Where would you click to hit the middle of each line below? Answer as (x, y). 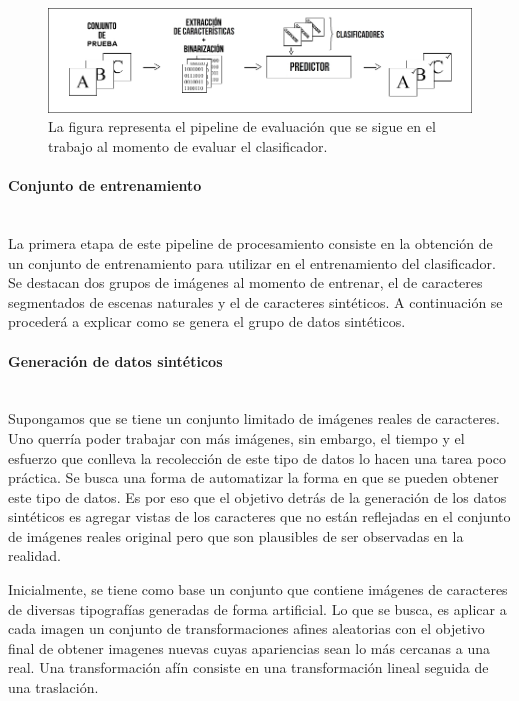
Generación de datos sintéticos (115, 360)
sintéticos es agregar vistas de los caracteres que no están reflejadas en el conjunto (259, 516)
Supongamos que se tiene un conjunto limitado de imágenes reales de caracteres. (254, 418)
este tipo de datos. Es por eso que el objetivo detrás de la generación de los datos (257, 496)
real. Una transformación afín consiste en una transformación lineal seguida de (248, 667)
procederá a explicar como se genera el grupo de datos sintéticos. (207, 321)
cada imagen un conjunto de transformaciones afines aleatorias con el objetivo (246, 628)
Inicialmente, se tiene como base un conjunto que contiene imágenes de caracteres (258, 589)
